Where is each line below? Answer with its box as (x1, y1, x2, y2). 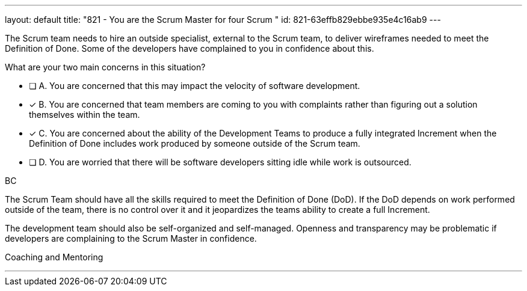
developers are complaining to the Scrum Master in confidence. (5, 233, 257, 244)
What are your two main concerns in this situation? (5, 62, 206, 72)
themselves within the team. (29, 109, 140, 120)
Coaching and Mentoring (5, 252, 103, 262)
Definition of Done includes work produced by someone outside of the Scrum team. (29, 138, 360, 149)
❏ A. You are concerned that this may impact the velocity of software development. (29, 81, 360, 91)
